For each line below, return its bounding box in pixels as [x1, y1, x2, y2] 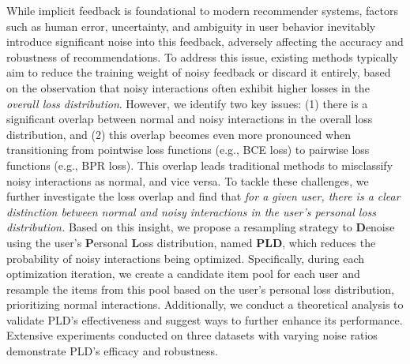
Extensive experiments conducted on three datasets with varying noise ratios [6, 327, 378, 343]
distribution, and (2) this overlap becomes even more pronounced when [6, 126, 351, 142]
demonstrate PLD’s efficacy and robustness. [6, 343, 218, 359]
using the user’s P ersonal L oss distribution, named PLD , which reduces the [6, 234, 376, 250]
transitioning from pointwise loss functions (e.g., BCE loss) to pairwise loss [6, 141, 370, 158]
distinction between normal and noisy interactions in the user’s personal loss [6, 203, 377, 220]
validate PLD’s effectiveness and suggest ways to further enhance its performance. [6, 311, 403, 328]
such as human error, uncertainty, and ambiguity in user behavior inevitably [6, 17, 376, 34]
